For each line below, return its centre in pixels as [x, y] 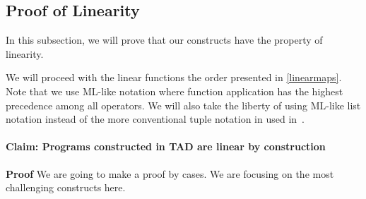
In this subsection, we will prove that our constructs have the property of [164, 40]
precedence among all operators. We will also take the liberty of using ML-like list [183, 105]
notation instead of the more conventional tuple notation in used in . [155, 119]
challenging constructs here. [66, 187]
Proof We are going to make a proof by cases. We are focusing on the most [170, 173]
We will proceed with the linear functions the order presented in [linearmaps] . [174, 77]
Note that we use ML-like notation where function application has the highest [175, 91]
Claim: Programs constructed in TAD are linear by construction [166, 146]
